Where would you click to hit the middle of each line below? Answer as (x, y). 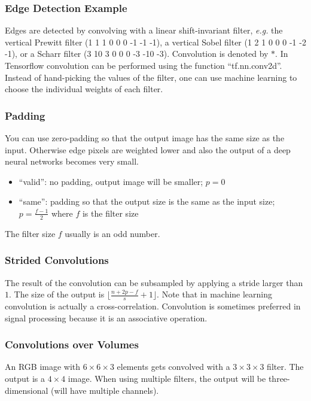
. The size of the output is (57, 294)
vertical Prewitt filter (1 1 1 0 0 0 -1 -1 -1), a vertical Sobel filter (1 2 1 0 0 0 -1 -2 (155, 42)
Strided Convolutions (57, 260)
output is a (25, 379)
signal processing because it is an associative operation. (106, 318)
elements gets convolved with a (173, 367)
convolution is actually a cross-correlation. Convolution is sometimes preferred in (153, 306)
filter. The (285, 367)
